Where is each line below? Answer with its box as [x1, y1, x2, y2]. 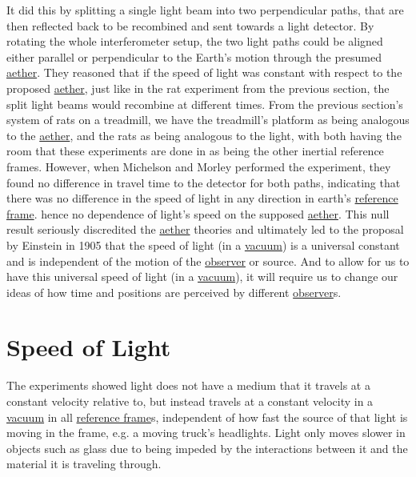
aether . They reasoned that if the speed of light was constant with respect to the [6, 64, 402, 81]
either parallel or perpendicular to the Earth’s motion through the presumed [6, 48, 382, 65]
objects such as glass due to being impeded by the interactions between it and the [6, 439, 408, 456]
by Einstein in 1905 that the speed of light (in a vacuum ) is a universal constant [6, 236, 400, 253]
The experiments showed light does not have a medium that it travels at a [6, 377, 370, 394]
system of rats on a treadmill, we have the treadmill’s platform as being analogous [6, 111, 410, 128]
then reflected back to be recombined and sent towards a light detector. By [6, 17, 374, 34]
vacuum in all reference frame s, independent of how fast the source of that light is [6, 408, 408, 425]
